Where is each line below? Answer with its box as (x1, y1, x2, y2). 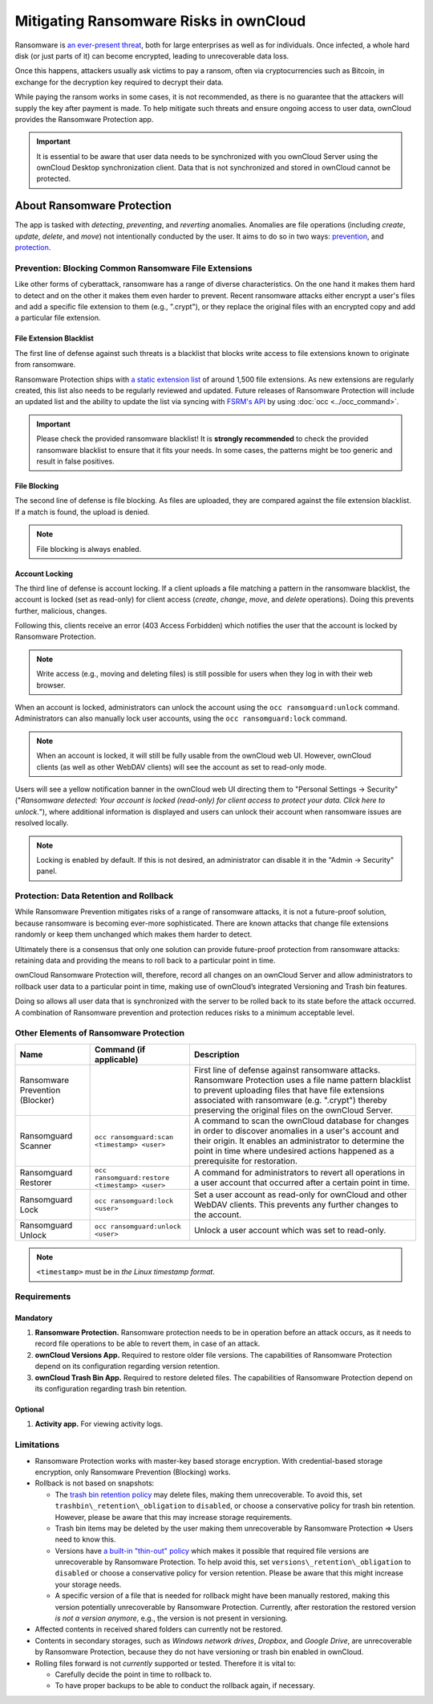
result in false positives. (36, 456, 115, 466)
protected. (36, 174, 71, 184)
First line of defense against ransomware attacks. (193, 1064, 381, 1076)
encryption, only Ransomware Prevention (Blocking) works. (34, 1467, 232, 1477)
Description (193, 1048, 240, 1060)
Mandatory (14, 1313, 53, 1322)
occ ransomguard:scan (95, 1133, 174, 1141)
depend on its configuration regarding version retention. (34, 1362, 221, 1371)
